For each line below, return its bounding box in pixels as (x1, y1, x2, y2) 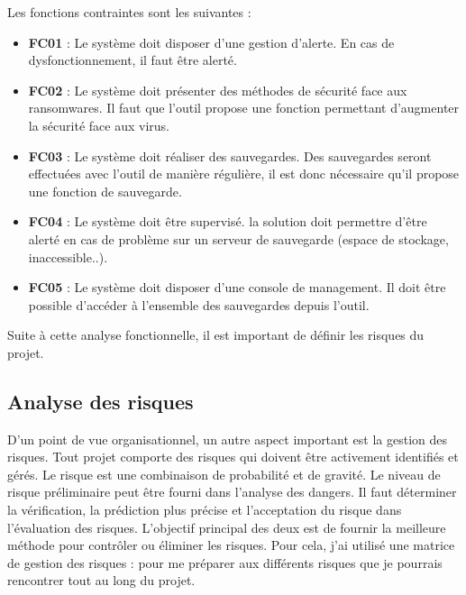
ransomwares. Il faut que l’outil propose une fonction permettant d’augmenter (28, 98, 460, 117)
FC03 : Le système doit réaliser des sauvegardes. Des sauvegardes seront (28, 146, 432, 165)
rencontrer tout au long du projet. (7, 571, 196, 590)
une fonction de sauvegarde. (28, 181, 182, 200)
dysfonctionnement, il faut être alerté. (28, 50, 237, 69)
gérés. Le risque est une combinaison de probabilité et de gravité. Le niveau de (7, 464, 441, 483)
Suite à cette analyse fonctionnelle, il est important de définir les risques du (7, 325, 425, 344)
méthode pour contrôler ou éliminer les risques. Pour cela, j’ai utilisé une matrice (7, 535, 455, 554)
